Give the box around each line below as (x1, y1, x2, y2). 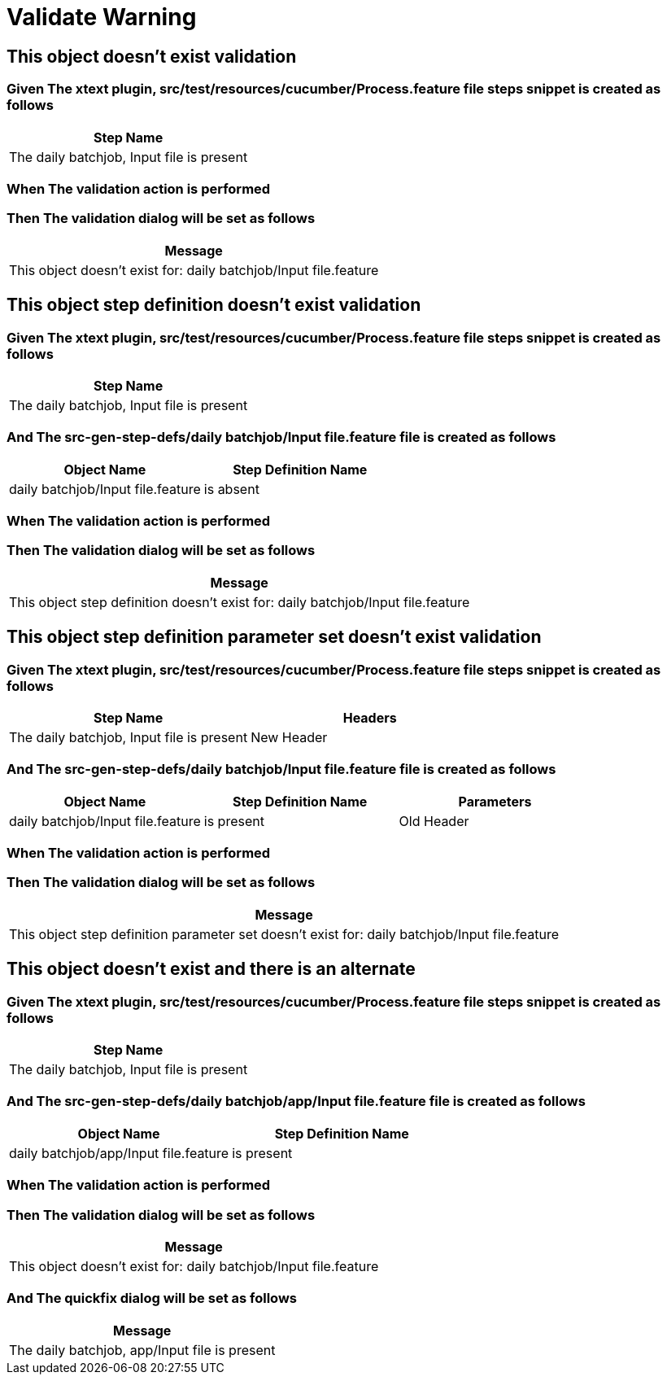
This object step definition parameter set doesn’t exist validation (7, 627, 542, 648)
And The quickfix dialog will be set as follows (7, 1290, 297, 1307)
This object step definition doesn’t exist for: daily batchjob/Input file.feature (9, 593, 470, 610)
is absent (203, 480, 259, 497)
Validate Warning (7, 3, 197, 31)
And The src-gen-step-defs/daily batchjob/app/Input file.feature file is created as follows (7, 1093, 586, 1110)
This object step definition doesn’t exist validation (7, 295, 421, 316)
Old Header (399, 812, 469, 829)
